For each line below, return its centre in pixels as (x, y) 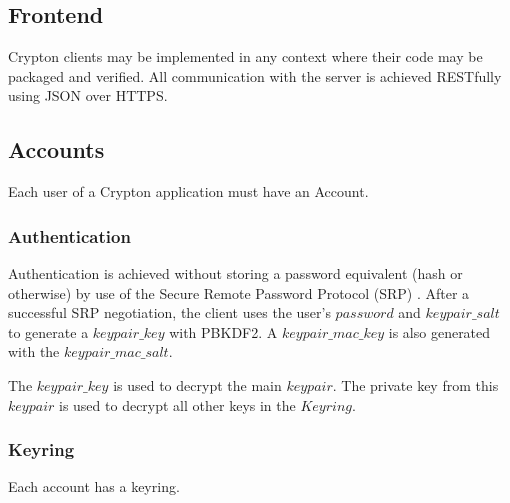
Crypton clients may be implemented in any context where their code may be (245, 56)
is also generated (439, 331)
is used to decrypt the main (197, 384)
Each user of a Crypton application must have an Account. (188, 191)
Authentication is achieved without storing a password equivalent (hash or (235, 273)
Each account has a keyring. (94, 486)
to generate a (48, 331)
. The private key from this (415, 384)
